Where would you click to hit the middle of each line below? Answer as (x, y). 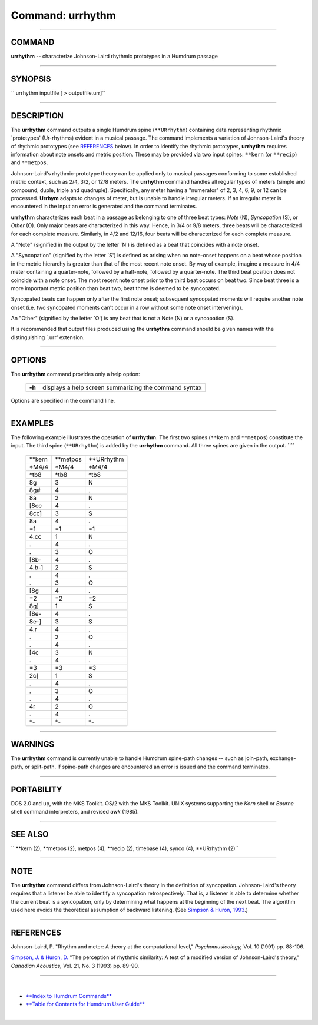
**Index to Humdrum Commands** (69, 996)
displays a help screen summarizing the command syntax (122, 387)
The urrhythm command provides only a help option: (75, 374)
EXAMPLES (32, 423)
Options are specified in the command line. (63, 401)
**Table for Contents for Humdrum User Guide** (85, 1004)
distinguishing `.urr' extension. (48, 337)
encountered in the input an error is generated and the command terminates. (104, 207)
